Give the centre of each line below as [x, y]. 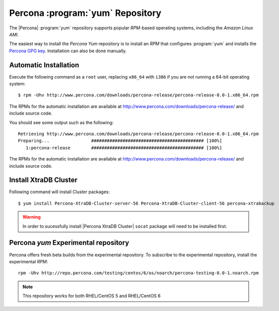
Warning [32, 217]
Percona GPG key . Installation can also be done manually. [68, 51]
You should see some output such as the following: [61, 122]
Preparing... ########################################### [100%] [120, 141]
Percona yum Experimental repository [69, 243]
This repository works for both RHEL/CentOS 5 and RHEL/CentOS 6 [92, 296]
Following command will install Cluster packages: [60, 192]
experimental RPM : [29, 261]
